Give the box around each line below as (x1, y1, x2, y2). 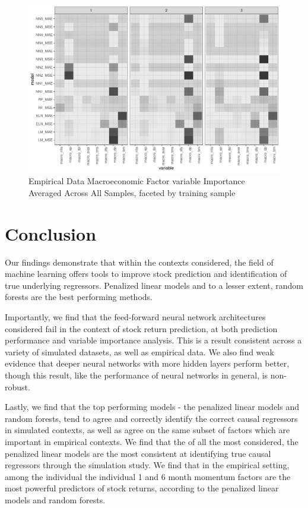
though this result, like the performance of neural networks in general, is (5, 369, 268, 381)
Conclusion (5, 221, 97, 245)
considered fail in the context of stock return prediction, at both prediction (5, 322, 278, 335)
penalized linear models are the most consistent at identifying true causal (5, 447, 271, 459)
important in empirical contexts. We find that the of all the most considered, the (5, 436, 299, 448)
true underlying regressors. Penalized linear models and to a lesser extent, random (5, 279, 304, 291)
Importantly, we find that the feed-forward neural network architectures (5, 311, 266, 323)
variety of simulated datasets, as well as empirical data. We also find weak (5, 345, 274, 358)
